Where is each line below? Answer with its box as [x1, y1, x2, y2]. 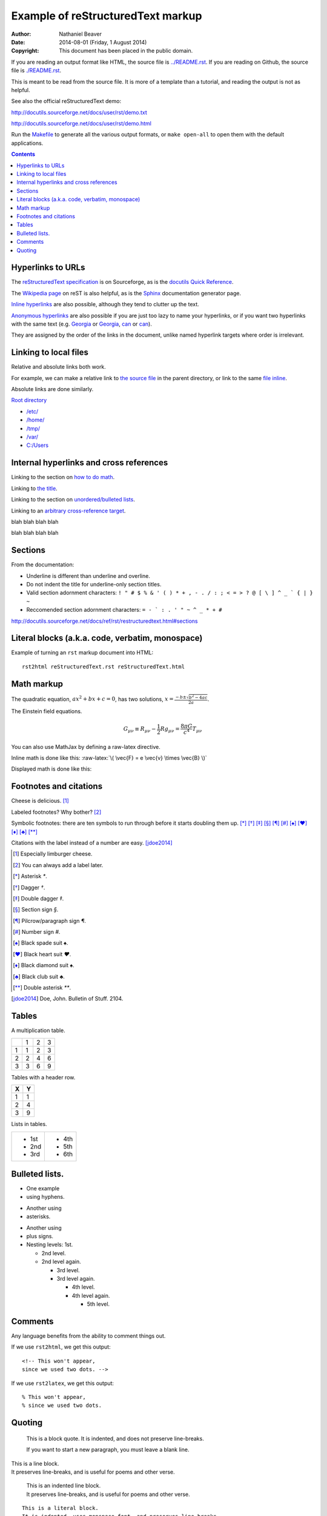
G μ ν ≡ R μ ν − [123, 725, 156, 734]
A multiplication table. [11, 1027, 66, 1034]
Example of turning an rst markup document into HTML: [11, 649, 154, 656]
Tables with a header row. [11, 1073, 76, 1081]
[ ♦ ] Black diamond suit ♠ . [13, 962, 75, 969]
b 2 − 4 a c [188, 694, 208, 700]
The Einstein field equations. [11, 708, 82, 715]
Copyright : [11, 47, 39, 55]
